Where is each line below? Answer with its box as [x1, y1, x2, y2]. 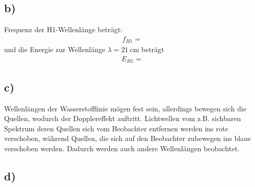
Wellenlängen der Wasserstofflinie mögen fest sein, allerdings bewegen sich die [4, 103, 246, 113]
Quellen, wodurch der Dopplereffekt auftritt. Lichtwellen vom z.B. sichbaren [4, 113, 241, 124]
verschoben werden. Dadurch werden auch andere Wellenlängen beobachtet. [4, 143, 240, 153]
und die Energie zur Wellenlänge [4, 44, 105, 55]
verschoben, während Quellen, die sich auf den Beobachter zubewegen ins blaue [4, 133, 251, 144]
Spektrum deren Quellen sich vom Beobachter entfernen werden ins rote [4, 123, 229, 133]
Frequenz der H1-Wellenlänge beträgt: [4, 24, 123, 35]
